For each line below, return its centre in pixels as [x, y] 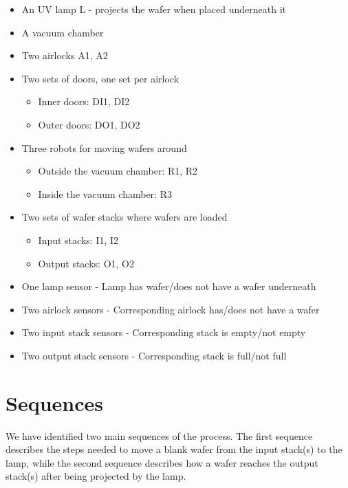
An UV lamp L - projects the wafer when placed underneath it [154, 9]
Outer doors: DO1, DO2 [89, 124]
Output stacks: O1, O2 [86, 263]
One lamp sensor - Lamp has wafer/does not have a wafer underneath [169, 286]
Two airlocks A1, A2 [65, 55]
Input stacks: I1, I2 [78, 240]
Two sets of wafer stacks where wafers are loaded [124, 217]
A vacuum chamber [63, 32]
